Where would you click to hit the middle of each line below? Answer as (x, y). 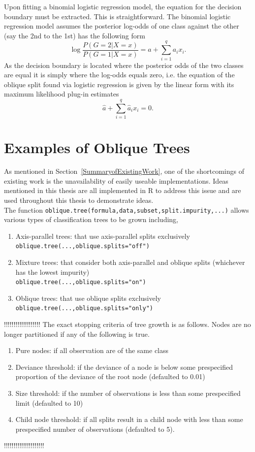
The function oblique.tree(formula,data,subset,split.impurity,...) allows (127, 210)
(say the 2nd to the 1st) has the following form (75, 35)
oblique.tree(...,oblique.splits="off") (82, 246)
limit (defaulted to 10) (49, 403)
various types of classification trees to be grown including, (91, 219)
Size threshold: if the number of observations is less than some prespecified (128, 393)
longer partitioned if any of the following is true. (77, 334)
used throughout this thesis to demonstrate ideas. (79, 200)
